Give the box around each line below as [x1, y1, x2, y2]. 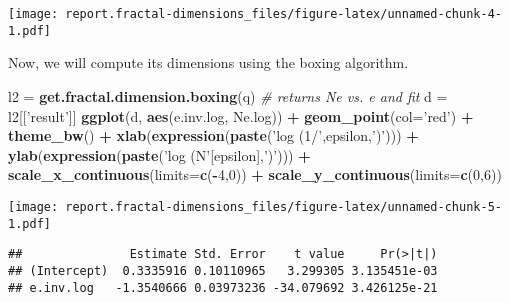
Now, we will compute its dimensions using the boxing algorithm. [8, 52, 409, 73]
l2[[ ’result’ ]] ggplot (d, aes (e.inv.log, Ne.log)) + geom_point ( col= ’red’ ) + [8, 105, 474, 126]
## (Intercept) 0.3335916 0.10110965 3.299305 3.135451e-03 [8, 263, 438, 278]
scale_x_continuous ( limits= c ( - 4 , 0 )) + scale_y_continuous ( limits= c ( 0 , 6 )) [8, 164, 502, 185]
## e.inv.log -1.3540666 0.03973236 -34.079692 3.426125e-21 [8, 280, 438, 295]
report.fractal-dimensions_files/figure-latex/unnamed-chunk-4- [65, 7, 502, 21]
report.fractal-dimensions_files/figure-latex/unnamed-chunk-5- [65, 199, 502, 214]
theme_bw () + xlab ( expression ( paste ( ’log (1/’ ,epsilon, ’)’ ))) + [8, 125, 419, 146]
